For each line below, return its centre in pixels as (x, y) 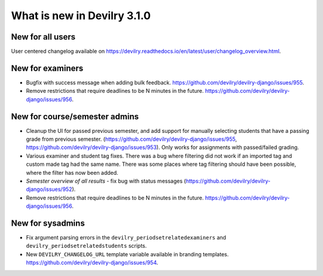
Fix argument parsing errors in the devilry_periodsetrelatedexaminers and (126, 238)
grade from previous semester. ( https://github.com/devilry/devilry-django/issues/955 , (132, 139)
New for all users (43, 37)
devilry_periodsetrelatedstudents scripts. (86, 246)
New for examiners (47, 68)
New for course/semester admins (75, 116)
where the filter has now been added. (72, 172)
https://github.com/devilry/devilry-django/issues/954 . (92, 263)
